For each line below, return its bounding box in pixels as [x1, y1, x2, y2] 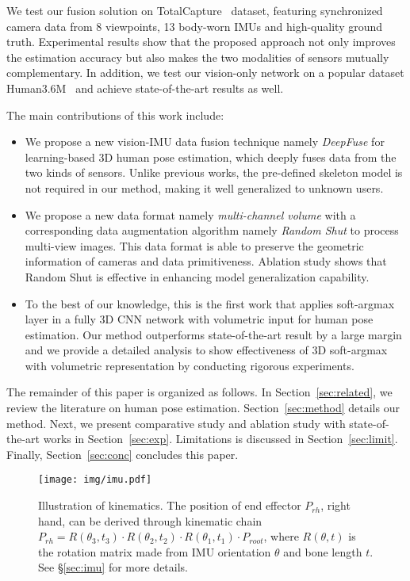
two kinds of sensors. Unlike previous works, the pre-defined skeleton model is [25, 164, 403, 181]
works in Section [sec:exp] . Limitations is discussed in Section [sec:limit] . [43, 430, 398, 447]
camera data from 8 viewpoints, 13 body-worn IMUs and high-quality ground [6, 17, 383, 34]
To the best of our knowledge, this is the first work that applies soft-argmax [25, 295, 395, 312]
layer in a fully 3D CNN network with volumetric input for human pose [25, 311, 374, 327]
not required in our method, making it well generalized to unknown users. [25, 179, 384, 196]
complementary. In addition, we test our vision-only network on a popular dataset [6, 64, 404, 81]
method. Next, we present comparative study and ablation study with [6, 415, 346, 431]
